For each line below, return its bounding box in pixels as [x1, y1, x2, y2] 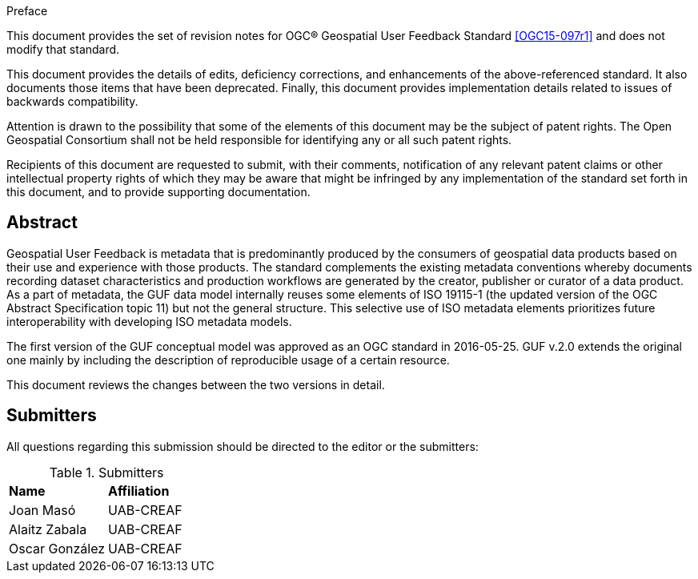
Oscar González [9, 540, 106, 557]
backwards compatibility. [6, 94, 138, 108]
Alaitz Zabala [9, 521, 87, 537]
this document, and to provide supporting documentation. [6, 185, 311, 199]
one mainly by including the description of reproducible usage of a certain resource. [6, 352, 450, 367]
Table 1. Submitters [49, 464, 164, 480]
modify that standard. [6, 42, 120, 56]
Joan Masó [9, 501, 76, 518]
